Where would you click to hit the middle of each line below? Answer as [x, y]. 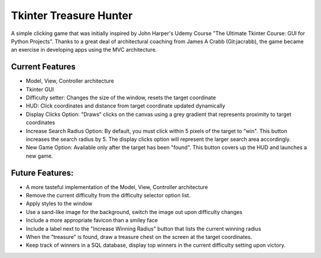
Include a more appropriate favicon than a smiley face [92, 221]
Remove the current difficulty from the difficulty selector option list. [108, 196]
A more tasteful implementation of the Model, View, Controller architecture [117, 187]
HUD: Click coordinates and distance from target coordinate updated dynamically [125, 106]
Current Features [43, 67]
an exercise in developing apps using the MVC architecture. [84, 50]
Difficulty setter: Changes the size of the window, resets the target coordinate [121, 97]
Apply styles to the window [59, 204]
